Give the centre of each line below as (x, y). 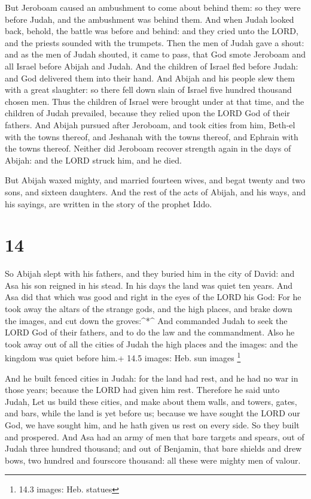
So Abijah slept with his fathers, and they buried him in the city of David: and (150, 273)
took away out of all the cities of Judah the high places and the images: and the (151, 344)
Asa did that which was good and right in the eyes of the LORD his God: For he (153, 297)
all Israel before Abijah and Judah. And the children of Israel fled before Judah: (152, 66)
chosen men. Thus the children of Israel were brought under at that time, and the (155, 101)
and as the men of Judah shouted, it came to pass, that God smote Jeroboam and (155, 54)
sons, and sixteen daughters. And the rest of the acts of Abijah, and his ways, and (155, 191)
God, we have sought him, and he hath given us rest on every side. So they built (152, 425)
